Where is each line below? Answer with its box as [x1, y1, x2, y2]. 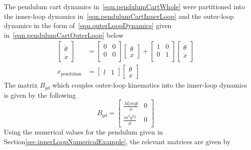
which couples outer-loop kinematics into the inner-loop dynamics [52, 80, 247, 90]
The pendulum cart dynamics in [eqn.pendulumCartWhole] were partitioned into [4, 1, 245, 11]
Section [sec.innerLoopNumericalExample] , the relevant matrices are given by [4, 136, 231, 146]
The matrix [4, 80, 38, 90]
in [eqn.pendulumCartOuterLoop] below [4, 30, 124, 40]
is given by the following [4, 90, 76, 100]
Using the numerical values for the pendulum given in [4, 127, 163, 137]
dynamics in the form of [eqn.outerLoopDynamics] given [4, 20, 172, 30]
